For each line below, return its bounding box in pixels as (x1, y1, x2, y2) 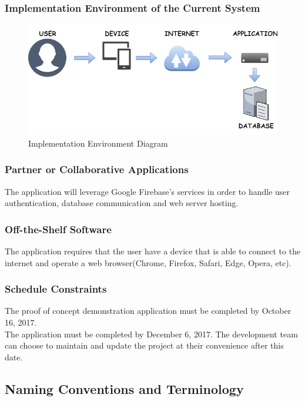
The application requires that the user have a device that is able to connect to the (5, 245, 301, 257)
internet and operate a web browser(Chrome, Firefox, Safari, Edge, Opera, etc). (5, 256, 291, 269)
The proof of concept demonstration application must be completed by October (5, 304, 291, 317)
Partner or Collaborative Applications (5, 162, 189, 177)
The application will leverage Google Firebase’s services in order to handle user (5, 185, 290, 197)
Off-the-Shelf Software (5, 221, 112, 236)
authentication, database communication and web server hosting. (5, 197, 239, 209)
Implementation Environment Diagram (28, 137, 168, 149)
